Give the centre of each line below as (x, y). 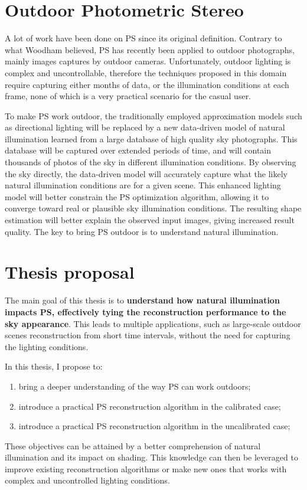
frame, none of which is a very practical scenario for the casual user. (128, 96)
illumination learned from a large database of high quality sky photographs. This (151, 138)
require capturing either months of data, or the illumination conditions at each (147, 84)
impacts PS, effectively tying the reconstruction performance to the (146, 311)
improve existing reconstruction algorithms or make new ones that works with (146, 468)
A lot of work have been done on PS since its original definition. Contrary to (143, 38)
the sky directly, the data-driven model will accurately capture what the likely (146, 173)
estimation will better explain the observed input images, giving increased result (150, 220)
